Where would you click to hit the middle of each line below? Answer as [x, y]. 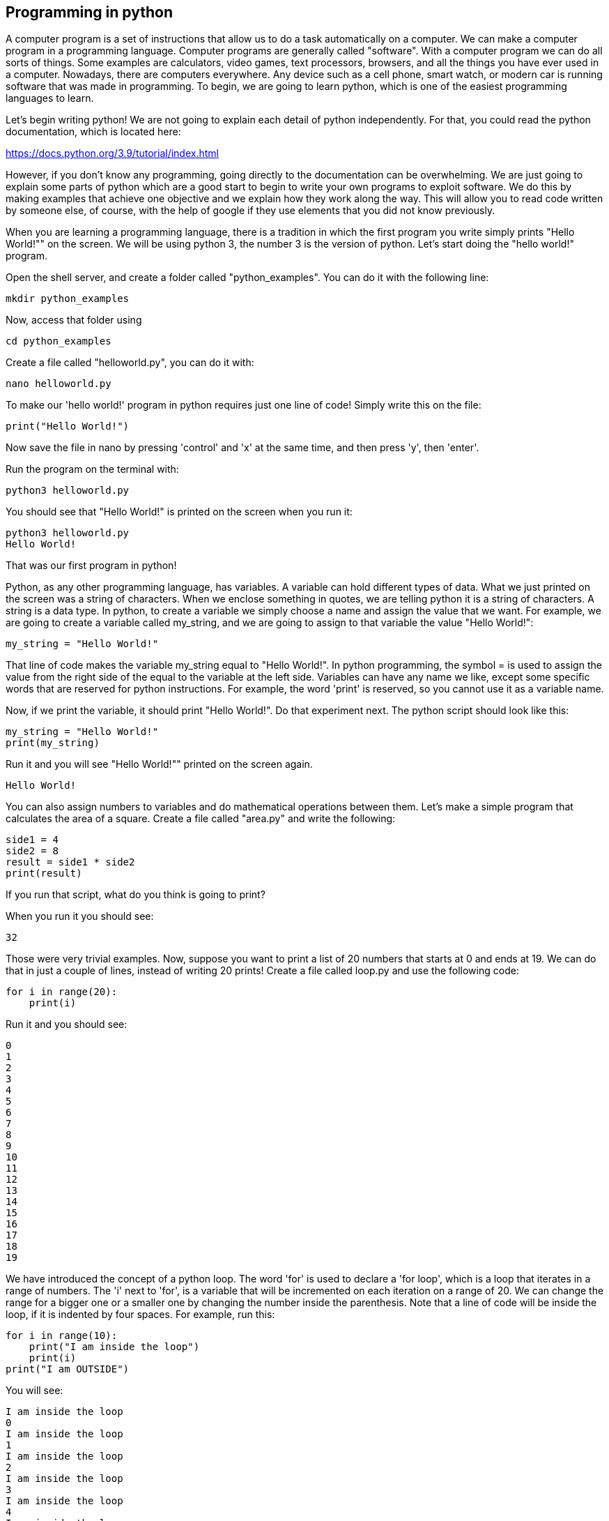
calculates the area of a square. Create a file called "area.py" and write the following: [201, 819]
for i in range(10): [62, 1336]
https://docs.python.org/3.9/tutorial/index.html [112, 153]
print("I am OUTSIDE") [68, 1369]
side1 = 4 [32, 840]
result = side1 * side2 [70, 862]
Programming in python [89, 12]
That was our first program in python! [91, 566]
